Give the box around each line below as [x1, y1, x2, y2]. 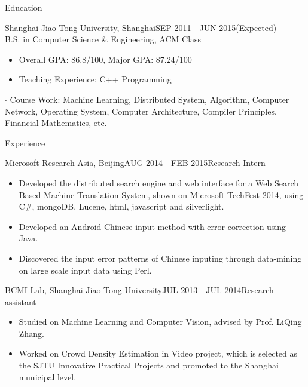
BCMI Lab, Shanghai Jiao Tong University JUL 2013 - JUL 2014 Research [5, 284, 274, 296]
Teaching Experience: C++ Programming [19, 73, 172, 85]
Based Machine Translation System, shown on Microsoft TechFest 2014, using [19, 188, 304, 201]
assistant [5, 295, 36, 308]
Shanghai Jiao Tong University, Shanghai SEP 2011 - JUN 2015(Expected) [5, 21, 277, 33]
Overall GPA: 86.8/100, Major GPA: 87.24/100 [19, 53, 192, 65]
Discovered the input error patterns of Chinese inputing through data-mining [19, 251, 302, 264]
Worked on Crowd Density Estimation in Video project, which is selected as [19, 347, 298, 360]
